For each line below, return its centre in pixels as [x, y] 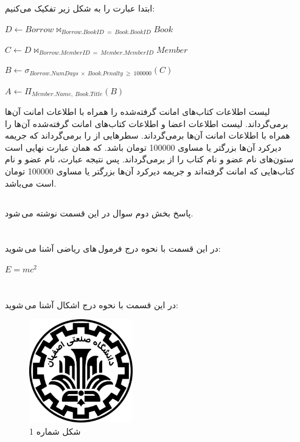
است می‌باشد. [31, 183]
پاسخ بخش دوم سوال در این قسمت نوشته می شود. [99, 212]
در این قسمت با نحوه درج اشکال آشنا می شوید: [92, 304]
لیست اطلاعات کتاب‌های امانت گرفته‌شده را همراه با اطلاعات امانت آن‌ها [138, 112]
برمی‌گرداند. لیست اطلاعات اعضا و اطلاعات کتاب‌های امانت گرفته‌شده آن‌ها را [147, 123]
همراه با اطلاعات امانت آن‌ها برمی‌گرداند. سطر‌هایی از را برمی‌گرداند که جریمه [148, 135]
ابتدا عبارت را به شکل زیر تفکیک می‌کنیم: [80, 8]
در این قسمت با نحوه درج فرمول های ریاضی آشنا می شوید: [113, 248]
